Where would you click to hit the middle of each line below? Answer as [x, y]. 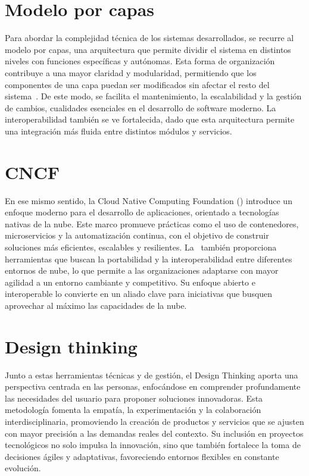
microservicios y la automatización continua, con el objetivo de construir [137, 235]
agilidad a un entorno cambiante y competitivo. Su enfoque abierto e [130, 282]
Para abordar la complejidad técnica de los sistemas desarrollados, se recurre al [149, 38]
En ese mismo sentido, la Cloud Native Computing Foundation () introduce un [149, 200]
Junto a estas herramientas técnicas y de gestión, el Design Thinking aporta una [152, 375]
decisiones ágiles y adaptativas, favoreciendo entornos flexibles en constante [142, 456]
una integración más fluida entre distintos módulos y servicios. [118, 131]
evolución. [23, 468]
